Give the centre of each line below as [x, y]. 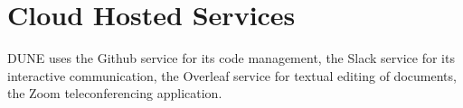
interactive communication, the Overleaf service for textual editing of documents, [232, 75]
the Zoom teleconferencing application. [115, 93]
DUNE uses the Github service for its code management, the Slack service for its [231, 58]
